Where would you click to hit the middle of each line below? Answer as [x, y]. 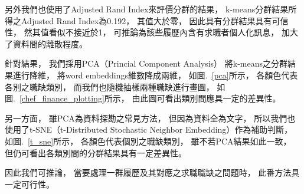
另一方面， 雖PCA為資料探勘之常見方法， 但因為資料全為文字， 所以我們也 [150, 118]
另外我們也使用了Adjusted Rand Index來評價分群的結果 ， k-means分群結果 [147, 9]
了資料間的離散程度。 [46, 43]
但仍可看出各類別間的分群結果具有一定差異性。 [96, 152]
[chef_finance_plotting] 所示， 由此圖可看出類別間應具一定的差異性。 [150, 98]
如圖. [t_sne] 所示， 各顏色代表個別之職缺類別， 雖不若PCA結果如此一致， [148, 141]
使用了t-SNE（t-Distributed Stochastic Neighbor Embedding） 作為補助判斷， [149, 129]
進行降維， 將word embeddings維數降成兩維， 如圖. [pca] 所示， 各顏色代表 [155, 75]
